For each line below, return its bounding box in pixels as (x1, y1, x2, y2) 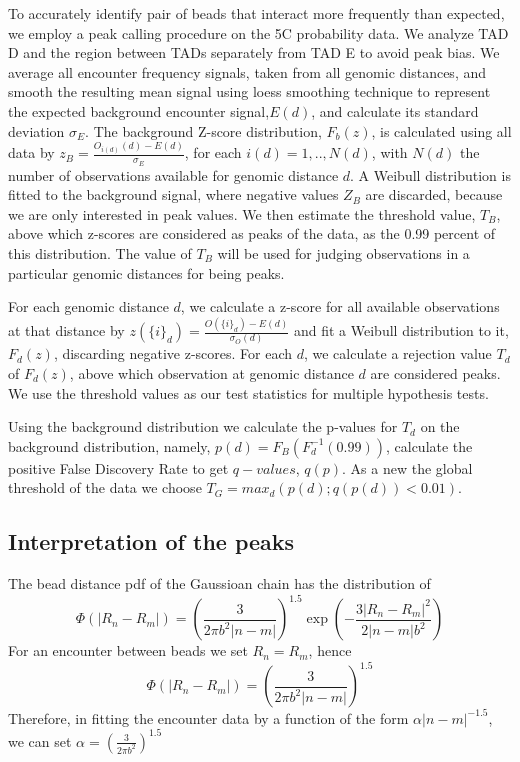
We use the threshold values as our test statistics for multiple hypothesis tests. (8, 382, 489, 403)
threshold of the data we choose (8, 477, 202, 498)
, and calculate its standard (311, 100, 479, 121)
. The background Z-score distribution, (85, 120, 322, 141)
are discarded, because (365, 184, 503, 205)
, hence (308, 640, 352, 661)
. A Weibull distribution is (350, 164, 511, 185)
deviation (8, 120, 65, 141)
